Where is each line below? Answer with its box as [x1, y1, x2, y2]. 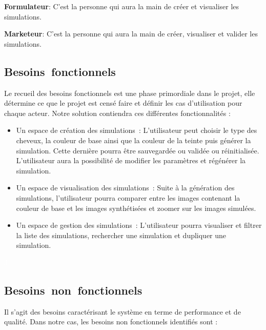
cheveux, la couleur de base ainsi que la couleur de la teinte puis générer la [16, 134, 251, 145]
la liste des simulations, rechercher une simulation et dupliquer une [16, 229, 227, 240]
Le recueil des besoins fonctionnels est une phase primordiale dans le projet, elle [4, 87, 255, 98]
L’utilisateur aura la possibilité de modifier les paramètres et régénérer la [16, 155, 246, 166]
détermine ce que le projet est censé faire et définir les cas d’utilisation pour [4, 98, 242, 108]
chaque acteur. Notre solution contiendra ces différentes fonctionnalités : [4, 107, 231, 118]
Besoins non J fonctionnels [4, 282, 142, 298]
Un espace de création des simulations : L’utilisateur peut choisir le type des [16, 125, 257, 135]
